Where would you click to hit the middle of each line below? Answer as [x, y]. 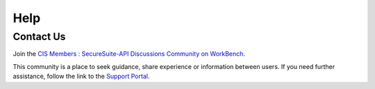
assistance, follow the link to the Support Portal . [81, 77]
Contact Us [39, 37]
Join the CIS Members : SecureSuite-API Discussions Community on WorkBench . [129, 54]
